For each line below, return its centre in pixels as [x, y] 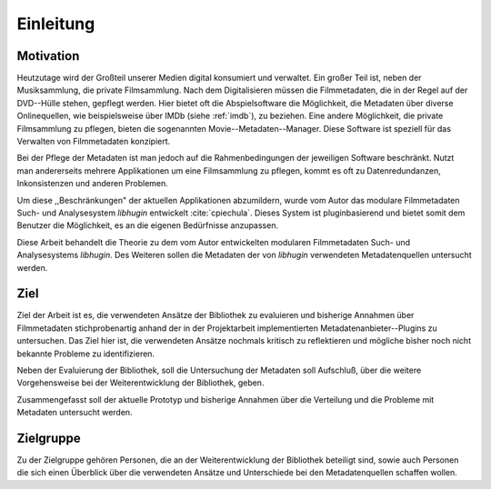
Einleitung [56, 24]
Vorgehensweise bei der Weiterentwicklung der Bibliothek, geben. [140, 383]
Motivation [48, 56]
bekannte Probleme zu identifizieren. [85, 354]
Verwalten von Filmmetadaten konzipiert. [94, 142]
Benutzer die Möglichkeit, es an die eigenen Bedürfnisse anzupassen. [148, 225]
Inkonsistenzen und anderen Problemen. [92, 184]
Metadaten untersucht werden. [75, 413]
